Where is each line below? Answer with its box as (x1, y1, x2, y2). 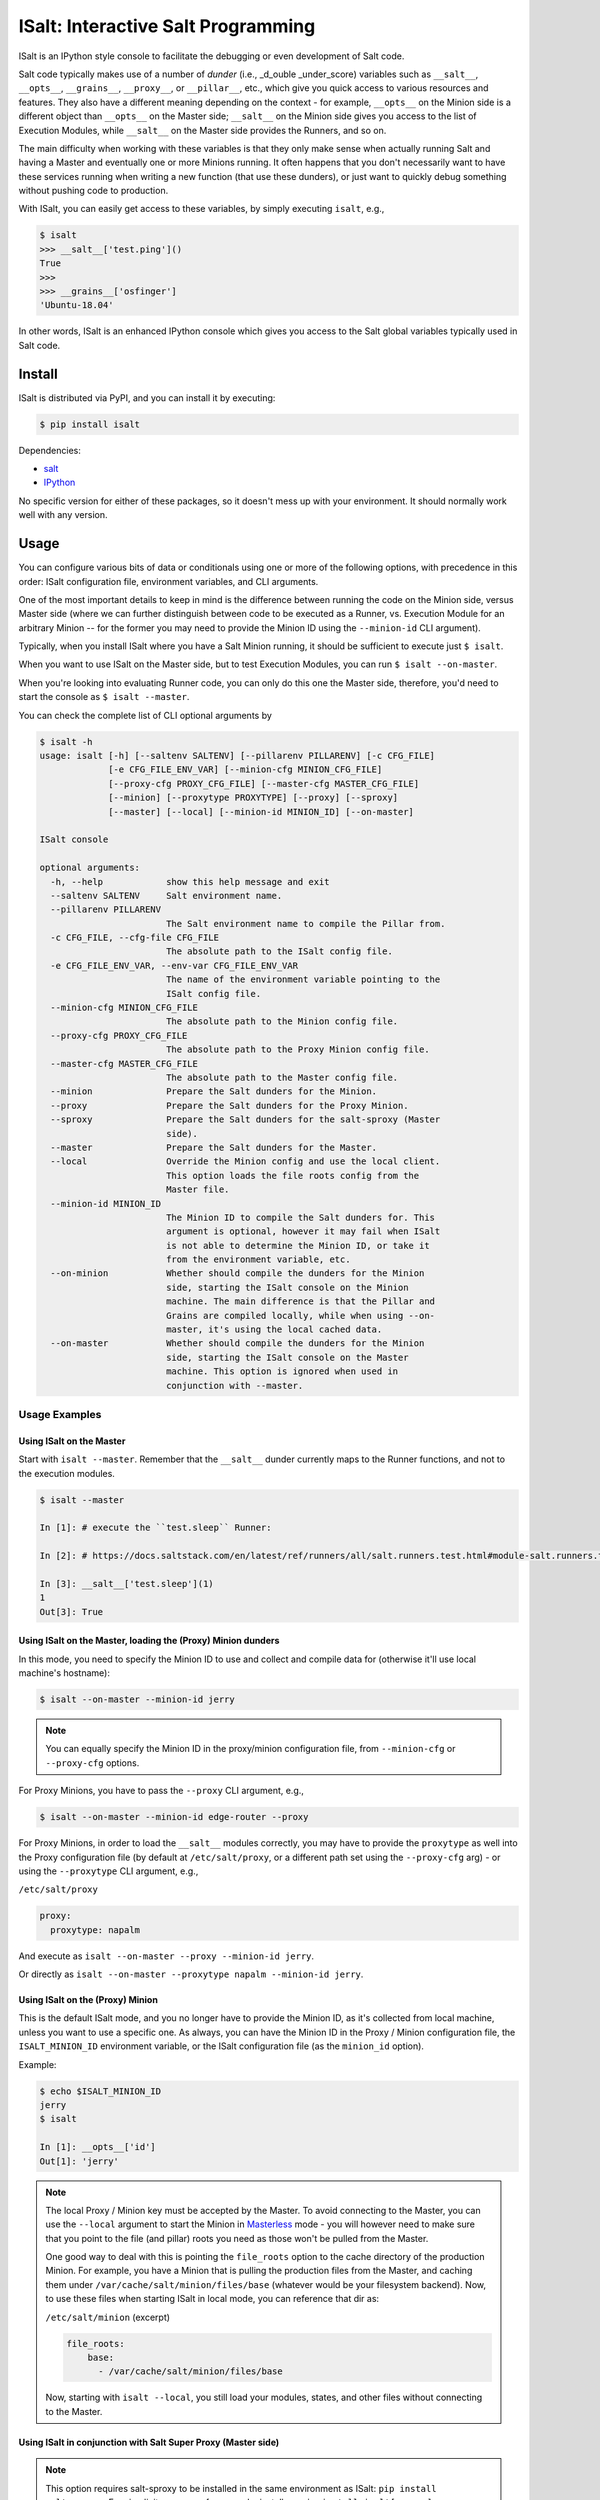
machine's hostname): (18, 1667, 110, 1679)
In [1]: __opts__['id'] (39, 2141, 157, 2153)
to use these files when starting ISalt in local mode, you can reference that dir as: (45, 2293, 380, 2305)
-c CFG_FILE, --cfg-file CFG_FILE (50, 932, 220, 944)
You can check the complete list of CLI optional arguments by (18, 709, 272, 721)
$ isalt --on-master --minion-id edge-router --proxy (39, 1811, 309, 1823)
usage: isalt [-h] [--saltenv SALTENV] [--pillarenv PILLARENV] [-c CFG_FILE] (39, 750, 435, 761)
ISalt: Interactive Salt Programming (18, 15, 316, 37)
